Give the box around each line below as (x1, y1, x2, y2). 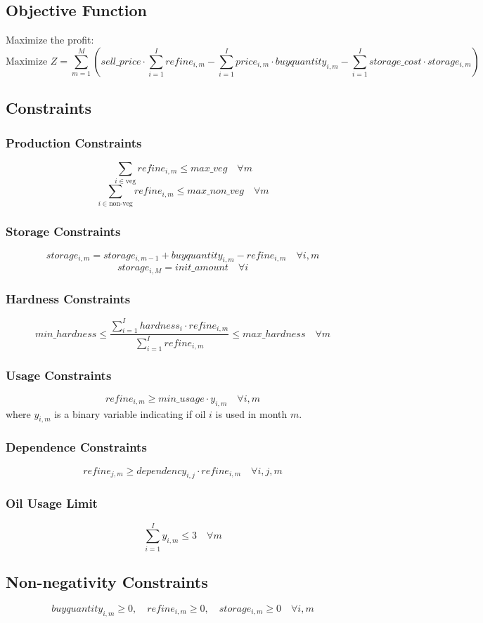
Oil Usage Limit (6, 494, 98, 512)
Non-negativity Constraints (6, 571, 208, 593)
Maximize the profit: (6, 32, 94, 47)
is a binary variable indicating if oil (54, 406, 206, 421)
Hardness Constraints (6, 289, 131, 307)
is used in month (215, 406, 288, 421)
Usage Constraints (6, 366, 112, 383)
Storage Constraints (6, 223, 121, 240)
